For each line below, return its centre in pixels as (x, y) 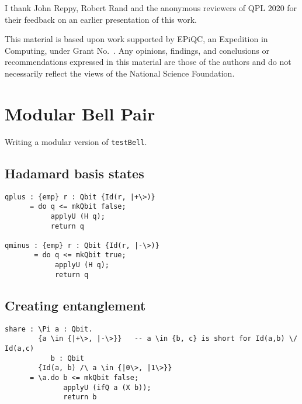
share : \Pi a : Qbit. (49, 329)
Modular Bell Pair (80, 113)
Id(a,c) (20, 348)
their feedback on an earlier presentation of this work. (101, 19)
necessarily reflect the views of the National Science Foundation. (120, 73)
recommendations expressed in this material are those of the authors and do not (148, 62)
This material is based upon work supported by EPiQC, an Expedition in (136, 39)
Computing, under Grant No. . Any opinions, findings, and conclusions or (137, 50)
